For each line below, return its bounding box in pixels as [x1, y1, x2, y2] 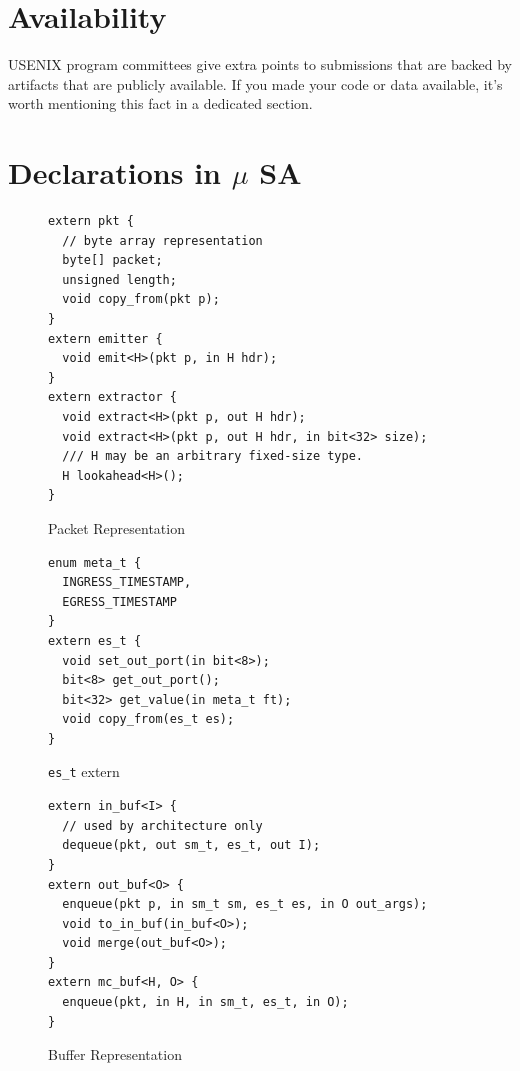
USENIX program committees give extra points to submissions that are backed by [8, 54, 512, 75]
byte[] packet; [62, 253, 163, 268]
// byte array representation [62, 233, 263, 248]
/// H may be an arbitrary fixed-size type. [62, 449, 363, 464]
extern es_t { [48, 633, 142, 648]
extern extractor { [48, 390, 177, 405]
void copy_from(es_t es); [62, 712, 235, 727]
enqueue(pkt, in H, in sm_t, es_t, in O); [62, 995, 349, 1010]
